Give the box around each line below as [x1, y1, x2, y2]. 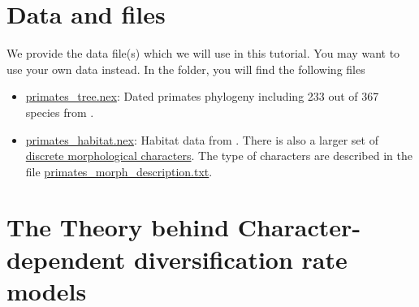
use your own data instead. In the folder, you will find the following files [6, 60, 365, 77]
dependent [6, 242, 126, 275]
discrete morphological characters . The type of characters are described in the [25, 147, 413, 164]
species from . [25, 103, 94, 120]
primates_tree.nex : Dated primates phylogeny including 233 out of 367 [25, 88, 379, 105]
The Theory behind [6, 210, 230, 244]
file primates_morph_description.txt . [25, 162, 213, 179]
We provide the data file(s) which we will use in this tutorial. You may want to [6, 45, 400, 62]
